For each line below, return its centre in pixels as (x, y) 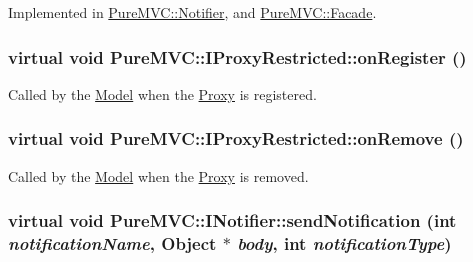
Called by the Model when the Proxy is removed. (158, 175)
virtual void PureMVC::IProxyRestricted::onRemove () (236, 138)
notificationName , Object (112, 243)
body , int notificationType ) (344, 243)
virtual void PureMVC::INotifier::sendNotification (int (232, 220)
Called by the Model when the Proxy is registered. (162, 93)
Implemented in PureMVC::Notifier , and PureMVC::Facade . (192, 12)
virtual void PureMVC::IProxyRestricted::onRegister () (237, 56)
